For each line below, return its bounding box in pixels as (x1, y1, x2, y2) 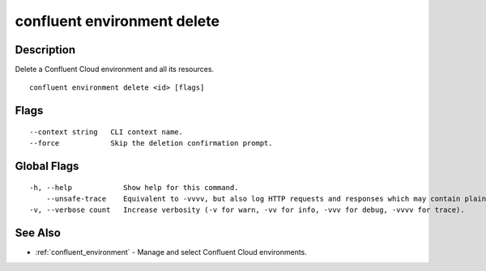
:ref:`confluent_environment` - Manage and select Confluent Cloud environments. (35, 248, 308, 257)
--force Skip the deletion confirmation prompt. (29, 138, 273, 148)
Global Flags (15, 159, 79, 173)
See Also (15, 227, 61, 240)
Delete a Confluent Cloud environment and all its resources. (15, 65, 215, 74)
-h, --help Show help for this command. (29, 183, 239, 192)
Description (15, 43, 76, 57)
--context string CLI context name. (29, 127, 184, 137)
